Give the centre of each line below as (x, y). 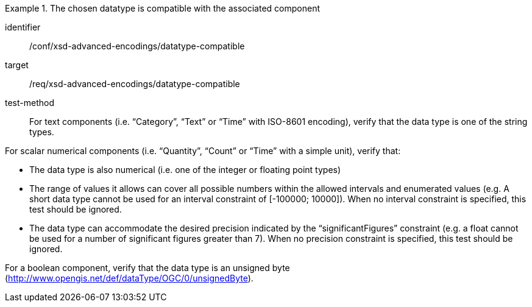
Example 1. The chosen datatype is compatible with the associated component (162, 8)
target (17, 65)
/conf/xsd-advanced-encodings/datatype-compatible (137, 46)
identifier (23, 27)
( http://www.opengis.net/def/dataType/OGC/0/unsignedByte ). (129, 278)
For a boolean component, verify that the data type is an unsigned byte (147, 268)
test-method (30, 103)
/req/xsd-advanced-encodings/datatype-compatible (135, 84)
